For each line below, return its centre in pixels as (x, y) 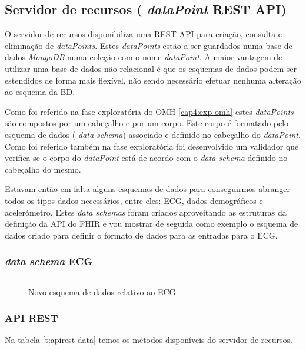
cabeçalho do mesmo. (43, 169)
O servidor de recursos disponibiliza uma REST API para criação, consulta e (144, 34)
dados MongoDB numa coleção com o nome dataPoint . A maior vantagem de (144, 57)
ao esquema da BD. (40, 92)
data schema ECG (49, 261)
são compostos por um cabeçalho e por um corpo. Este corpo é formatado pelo (147, 123)
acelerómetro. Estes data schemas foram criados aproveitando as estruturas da (146, 212)
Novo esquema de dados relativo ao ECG (102, 291)
